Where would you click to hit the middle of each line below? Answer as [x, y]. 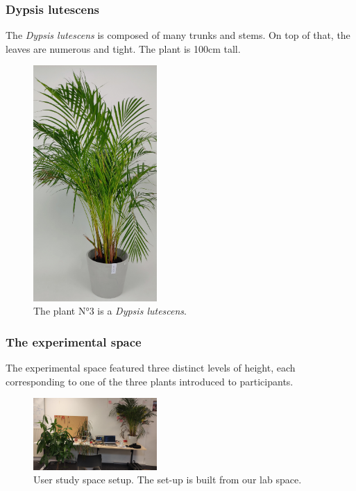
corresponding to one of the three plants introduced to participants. [150, 381]
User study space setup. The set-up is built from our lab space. [168, 480]
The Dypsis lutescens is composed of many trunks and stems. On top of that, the [178, 35]
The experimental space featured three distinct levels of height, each [151, 368]
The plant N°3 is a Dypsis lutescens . [110, 311]
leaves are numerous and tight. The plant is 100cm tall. [123, 48]
